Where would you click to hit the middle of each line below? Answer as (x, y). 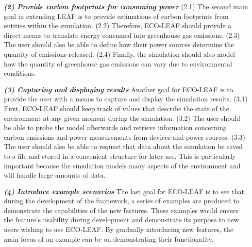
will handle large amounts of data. (55, 175)
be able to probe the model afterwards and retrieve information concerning (115, 127)
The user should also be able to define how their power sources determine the (119, 44)
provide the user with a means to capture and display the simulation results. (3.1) (126, 99)
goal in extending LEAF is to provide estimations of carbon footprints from (116, 16)
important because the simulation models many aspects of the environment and (122, 165)
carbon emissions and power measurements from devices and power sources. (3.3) (125, 137)
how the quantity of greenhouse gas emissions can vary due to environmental (118, 63)
